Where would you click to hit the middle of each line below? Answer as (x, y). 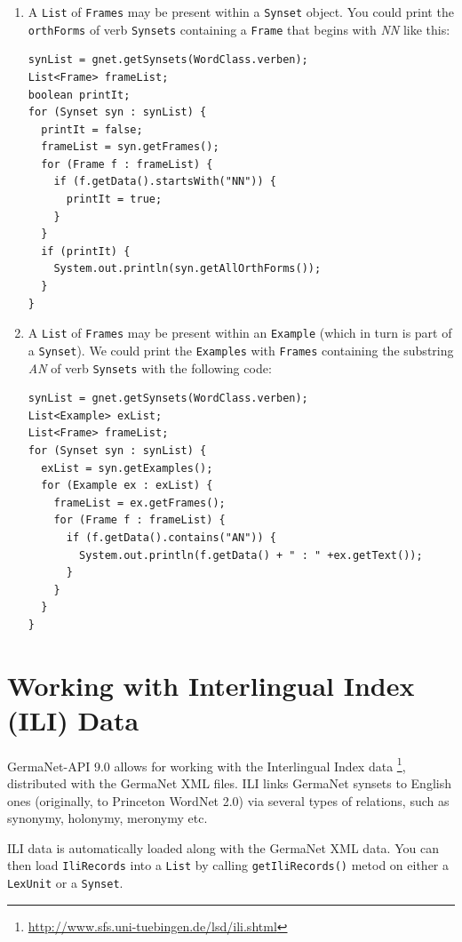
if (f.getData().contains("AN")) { (171, 537)
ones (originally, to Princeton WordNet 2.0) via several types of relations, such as (228, 800)
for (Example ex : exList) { (127, 486)
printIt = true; (114, 200)
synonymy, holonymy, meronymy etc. (108, 818)
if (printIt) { (86, 251)
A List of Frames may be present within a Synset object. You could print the (241, 12)
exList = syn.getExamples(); (127, 468)
